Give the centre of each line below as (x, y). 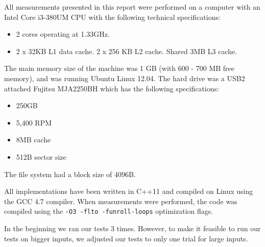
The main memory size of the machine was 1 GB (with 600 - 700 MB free (119, 68)
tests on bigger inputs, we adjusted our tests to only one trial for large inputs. (126, 238)
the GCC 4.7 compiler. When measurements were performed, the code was (121, 201)
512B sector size (41, 156)
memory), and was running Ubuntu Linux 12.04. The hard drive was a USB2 (125, 78)
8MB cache (33, 140)
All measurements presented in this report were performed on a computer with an (132, 7)
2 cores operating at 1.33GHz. (63, 34)
